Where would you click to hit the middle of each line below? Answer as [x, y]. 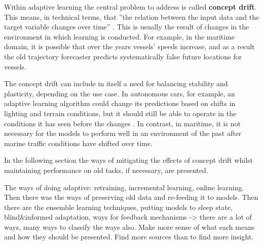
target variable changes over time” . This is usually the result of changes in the [127, 27]
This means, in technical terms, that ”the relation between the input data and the [132, 16]
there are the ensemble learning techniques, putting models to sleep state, [118, 207]
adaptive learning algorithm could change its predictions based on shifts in [120, 103]
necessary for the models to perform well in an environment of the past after [123, 133]
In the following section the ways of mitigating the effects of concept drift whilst [129, 160]
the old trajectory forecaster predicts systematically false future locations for [123, 56]
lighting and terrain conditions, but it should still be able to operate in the [120, 113]
